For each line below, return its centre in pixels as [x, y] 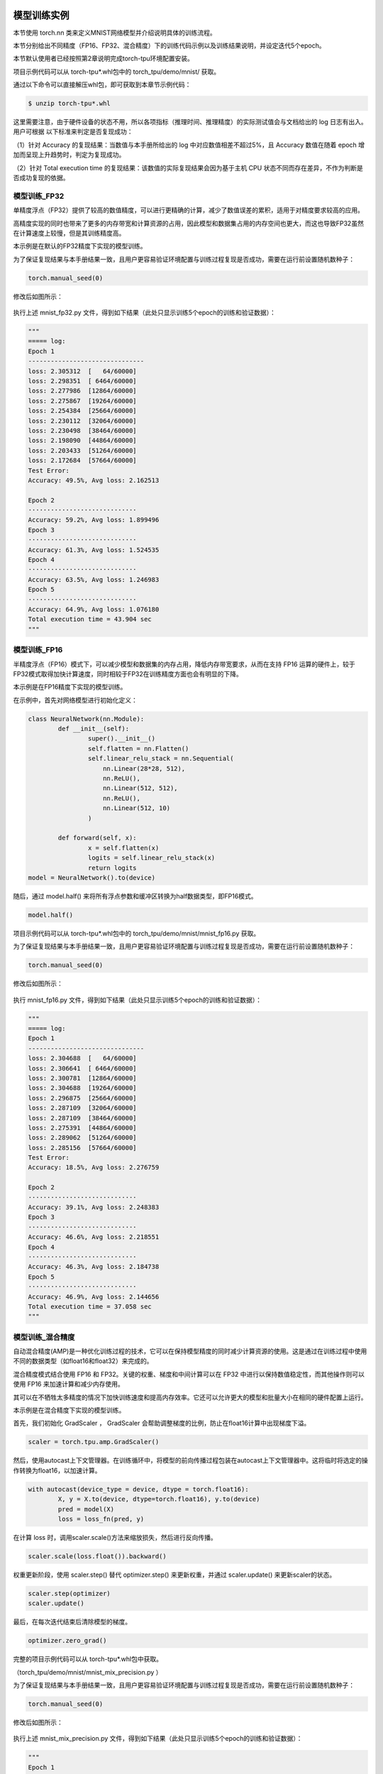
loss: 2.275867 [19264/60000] [83, 401]
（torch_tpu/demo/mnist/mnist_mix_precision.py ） [88, 1672]
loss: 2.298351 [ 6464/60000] [83, 381]
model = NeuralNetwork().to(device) [92, 877]
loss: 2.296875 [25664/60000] [83, 1098]
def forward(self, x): [98, 838]
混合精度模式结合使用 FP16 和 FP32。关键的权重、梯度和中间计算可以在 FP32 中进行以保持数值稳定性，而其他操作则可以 [189, 1374]
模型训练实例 [41, 15]
